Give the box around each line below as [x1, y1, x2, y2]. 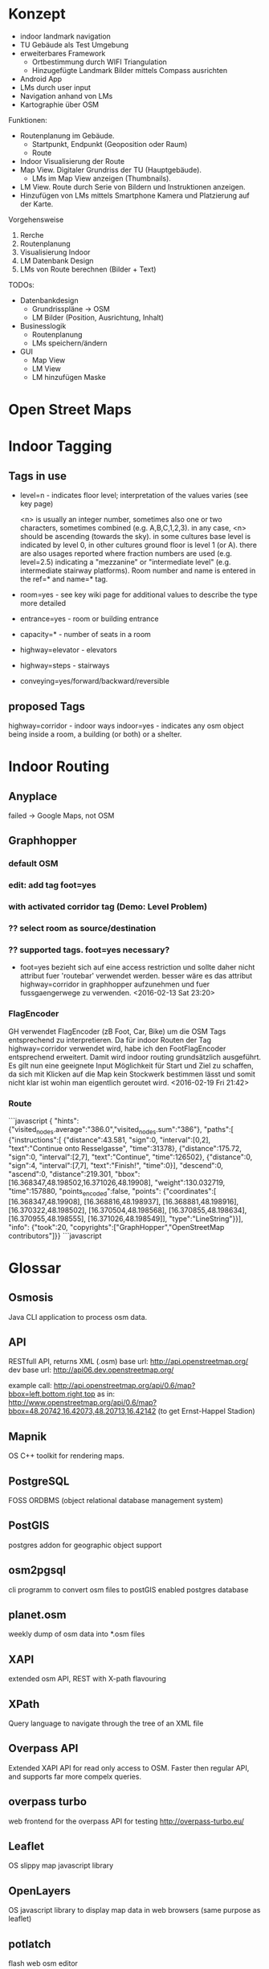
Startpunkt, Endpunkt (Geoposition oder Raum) [31, 139, 188, 149]
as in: [96, 1389, 115, 1399]
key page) [19, 499, 54, 509]
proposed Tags [8, 700, 86, 713]
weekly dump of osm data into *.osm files [8, 1629, 145, 1639]
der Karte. [19, 198, 54, 209]
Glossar [8, 1259, 62, 1277]
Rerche [19, 230, 44, 239]
